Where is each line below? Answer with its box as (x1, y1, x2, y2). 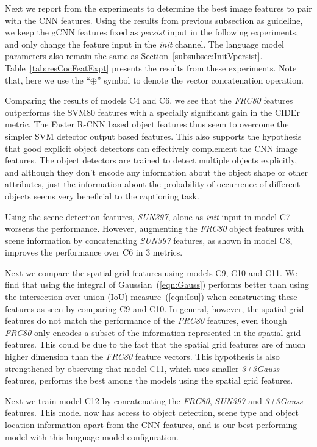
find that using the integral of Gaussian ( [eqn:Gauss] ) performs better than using (5, 278, 309, 291)
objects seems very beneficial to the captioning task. (5, 189, 199, 202)
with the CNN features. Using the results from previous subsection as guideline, (5, 13, 303, 26)
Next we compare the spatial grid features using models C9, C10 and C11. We (5, 266, 297, 279)
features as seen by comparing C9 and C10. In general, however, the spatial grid (5, 302, 304, 315)
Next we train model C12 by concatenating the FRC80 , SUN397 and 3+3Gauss (5, 394, 303, 407)
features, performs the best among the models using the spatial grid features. (5, 374, 293, 387)
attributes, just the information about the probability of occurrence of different (5, 177, 301, 190)
